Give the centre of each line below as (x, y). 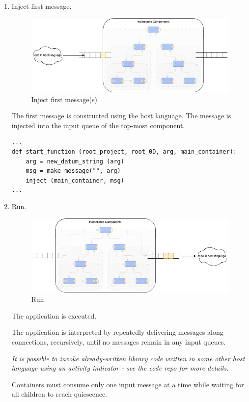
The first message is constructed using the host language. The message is (121, 116)
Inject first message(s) (64, 99)
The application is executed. (54, 315)
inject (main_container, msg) (75, 180)
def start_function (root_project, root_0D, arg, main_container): (124, 152)
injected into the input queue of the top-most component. (98, 125)
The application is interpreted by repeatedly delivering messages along (117, 332)
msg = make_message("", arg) (73, 171)
